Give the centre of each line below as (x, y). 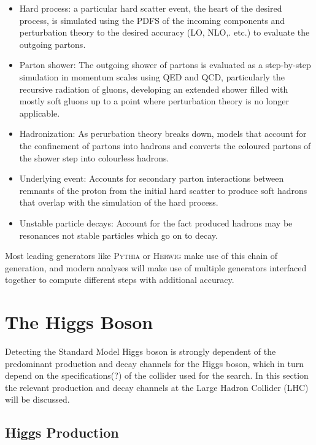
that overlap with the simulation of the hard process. (119, 202)
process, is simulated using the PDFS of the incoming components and (152, 20)
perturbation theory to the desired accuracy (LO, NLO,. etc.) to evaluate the (164, 32)
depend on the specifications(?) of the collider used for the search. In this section (157, 375)
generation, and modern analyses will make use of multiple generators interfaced (156, 267)
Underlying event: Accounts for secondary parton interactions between (152, 178)
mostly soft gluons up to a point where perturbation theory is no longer (154, 101)
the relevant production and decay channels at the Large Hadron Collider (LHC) (157, 387)
